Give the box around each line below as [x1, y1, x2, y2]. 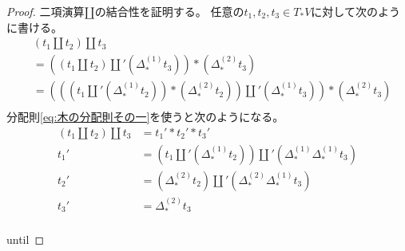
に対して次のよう [311, 3, 400, 19]
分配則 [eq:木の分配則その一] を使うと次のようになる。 [6, 108, 284, 125]
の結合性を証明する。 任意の [94, 3, 244, 19]
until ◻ [6, 231, 45, 248]
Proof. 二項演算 [6, 3, 85, 19]
